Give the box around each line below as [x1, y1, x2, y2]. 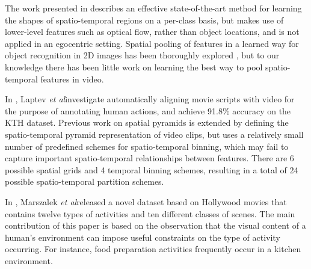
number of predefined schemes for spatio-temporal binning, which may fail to [5, 140, 289, 152]
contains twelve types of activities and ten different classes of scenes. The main [5, 207, 295, 220]
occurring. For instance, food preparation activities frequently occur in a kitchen [5, 243, 301, 255]
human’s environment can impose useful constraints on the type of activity [5, 230, 280, 243]
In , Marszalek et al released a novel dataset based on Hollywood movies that [5, 195, 287, 208]
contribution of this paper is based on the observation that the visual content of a [5, 219, 306, 232]
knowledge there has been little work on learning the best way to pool [5, 60, 263, 73]
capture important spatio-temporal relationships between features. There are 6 [5, 152, 294, 164]
